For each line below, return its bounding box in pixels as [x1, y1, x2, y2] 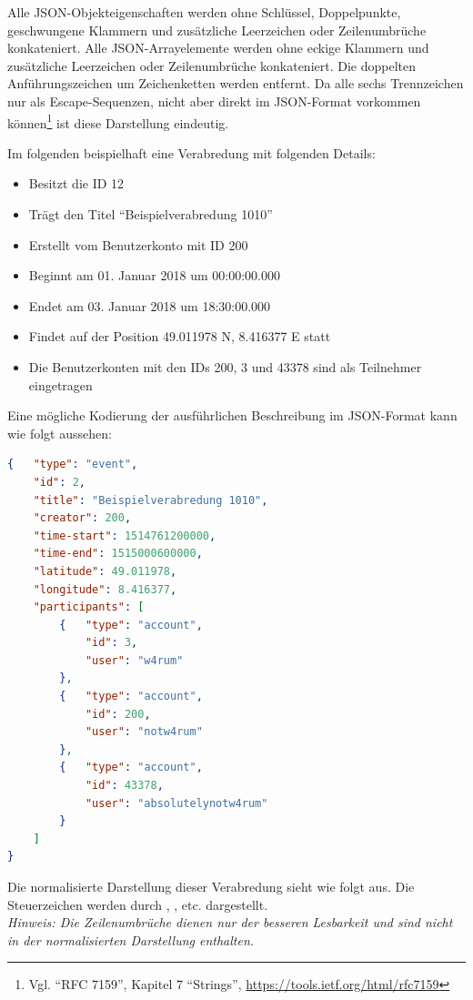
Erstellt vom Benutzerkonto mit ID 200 [28, 235, 248, 254]
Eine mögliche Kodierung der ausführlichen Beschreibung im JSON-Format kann [7, 406, 458, 425]
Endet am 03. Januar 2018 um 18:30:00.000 [28, 296, 271, 315]
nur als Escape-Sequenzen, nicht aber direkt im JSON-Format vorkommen [7, 91, 421, 110]
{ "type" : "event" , [7, 458, 138, 471]
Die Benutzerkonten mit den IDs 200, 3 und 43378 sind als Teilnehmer [28, 357, 422, 376]
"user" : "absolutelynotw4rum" [85, 796, 268, 810]
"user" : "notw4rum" [85, 725, 203, 739]
